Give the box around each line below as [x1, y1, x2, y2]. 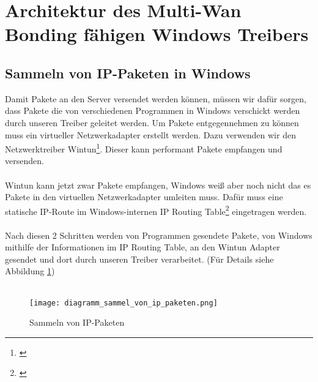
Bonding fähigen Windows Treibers [5, 21, 309, 47]
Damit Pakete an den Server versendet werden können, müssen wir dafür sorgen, [5, 92, 306, 105]
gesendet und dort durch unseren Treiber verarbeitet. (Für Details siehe [5, 252, 274, 265]
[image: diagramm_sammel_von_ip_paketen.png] [29, 298, 218, 307]
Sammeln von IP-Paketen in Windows [5, 63, 251, 82]
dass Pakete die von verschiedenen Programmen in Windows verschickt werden [5, 104, 300, 117]
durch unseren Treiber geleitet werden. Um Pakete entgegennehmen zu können [5, 116, 299, 129]
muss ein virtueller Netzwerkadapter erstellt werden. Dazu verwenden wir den [5, 128, 296, 141]
